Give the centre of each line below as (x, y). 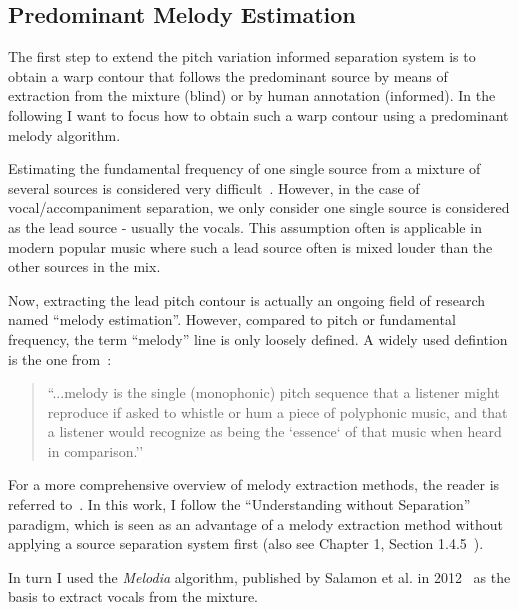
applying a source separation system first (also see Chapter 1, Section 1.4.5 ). (246, 543)
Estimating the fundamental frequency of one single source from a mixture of (244, 168)
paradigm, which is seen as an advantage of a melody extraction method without (255, 523)
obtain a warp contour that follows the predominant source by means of (228, 75)
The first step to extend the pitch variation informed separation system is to (242, 56)
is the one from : (60, 358)
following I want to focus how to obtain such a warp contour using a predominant (258, 114)
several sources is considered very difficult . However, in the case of (214, 187)
